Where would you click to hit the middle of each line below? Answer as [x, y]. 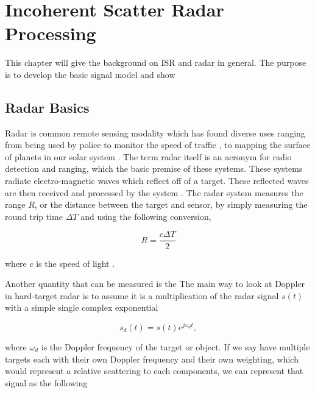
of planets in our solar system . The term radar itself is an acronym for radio [148, 156]
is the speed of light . [76, 263]
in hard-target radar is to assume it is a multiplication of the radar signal [142, 295]
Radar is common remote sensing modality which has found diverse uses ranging [155, 133]
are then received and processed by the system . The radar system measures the [154, 192]
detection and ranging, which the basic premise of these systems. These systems [154, 168]
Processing [51, 33]
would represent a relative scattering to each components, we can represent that [154, 371]
